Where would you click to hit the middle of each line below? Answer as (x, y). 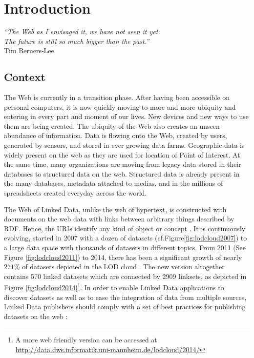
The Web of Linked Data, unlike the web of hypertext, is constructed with (115, 209)
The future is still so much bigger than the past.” (77, 41)
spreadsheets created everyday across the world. (75, 193)
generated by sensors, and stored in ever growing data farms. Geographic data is (124, 145)
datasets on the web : (36, 316)
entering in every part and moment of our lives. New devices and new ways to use (126, 116)
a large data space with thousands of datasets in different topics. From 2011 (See (125, 248)
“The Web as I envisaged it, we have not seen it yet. (82, 31)
